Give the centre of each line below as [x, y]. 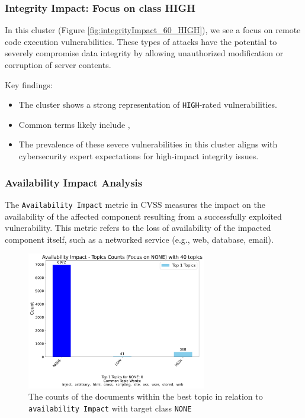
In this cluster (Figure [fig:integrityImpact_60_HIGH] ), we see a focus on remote [153, 30]
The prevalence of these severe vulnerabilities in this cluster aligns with [148, 144]
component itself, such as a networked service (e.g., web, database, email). [139, 239]
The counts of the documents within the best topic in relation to [146, 396]
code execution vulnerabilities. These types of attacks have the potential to [141, 41]
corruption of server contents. [58, 65]
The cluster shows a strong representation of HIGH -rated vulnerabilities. [148, 104]
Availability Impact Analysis [74, 182]
